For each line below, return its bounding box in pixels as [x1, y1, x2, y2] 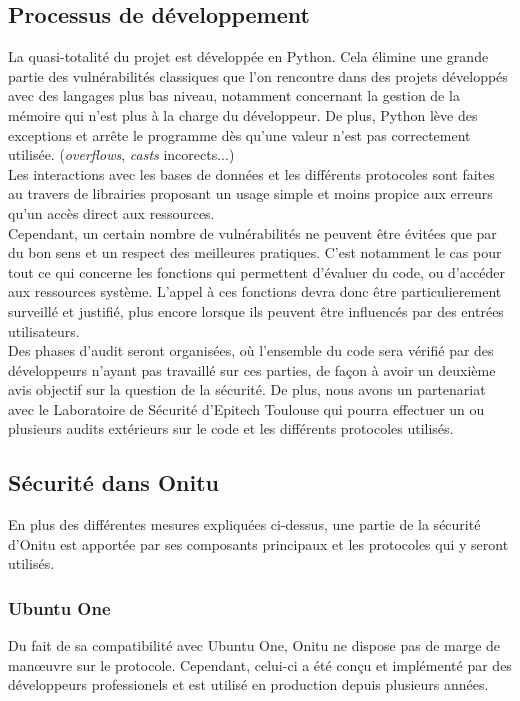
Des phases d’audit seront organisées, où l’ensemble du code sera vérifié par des [8, 340, 494, 361]
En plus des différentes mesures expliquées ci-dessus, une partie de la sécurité [8, 514, 481, 535]
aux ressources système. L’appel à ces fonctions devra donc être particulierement [8, 281, 502, 302]
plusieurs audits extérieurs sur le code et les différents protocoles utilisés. [8, 418, 454, 439]
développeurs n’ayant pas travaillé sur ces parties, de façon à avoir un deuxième [8, 359, 496, 380]
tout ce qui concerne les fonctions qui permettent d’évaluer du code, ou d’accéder [8, 261, 505, 282]
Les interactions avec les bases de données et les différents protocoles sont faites [8, 163, 495, 184]
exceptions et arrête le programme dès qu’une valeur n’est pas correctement [8, 124, 471, 145]
